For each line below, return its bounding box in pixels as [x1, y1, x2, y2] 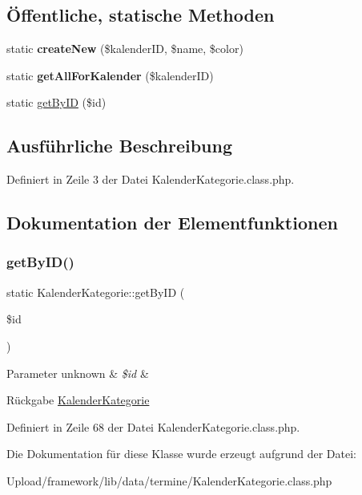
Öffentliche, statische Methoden [6, 2, 275, 27]
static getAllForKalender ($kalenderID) [6, 67, 214, 83]
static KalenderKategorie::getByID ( [6, 283, 185, 300]
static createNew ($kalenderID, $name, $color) [6, 40, 243, 57]
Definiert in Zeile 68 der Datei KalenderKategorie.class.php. [6, 418, 300, 435]
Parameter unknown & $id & [6, 364, 149, 381]
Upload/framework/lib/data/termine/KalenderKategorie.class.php [6, 472, 332, 489]
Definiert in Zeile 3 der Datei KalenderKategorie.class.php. [6, 171, 295, 188]
